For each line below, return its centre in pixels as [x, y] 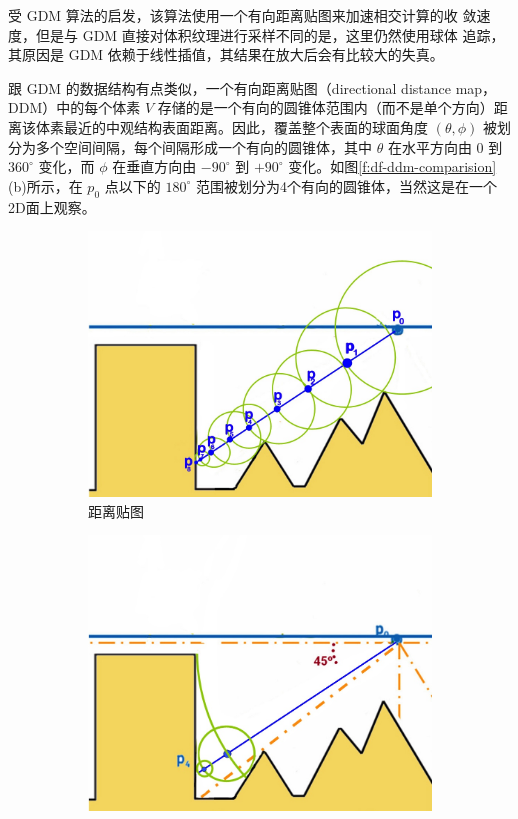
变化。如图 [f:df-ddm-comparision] [392, 166]
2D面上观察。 [52, 206]
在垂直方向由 [154, 166]
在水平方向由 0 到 [445, 146]
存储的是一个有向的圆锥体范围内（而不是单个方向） [325, 107]
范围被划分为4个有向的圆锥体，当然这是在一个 [346, 185]
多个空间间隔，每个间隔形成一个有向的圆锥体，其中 [203, 146]
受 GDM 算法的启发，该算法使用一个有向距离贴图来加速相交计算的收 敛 [242, 15]
